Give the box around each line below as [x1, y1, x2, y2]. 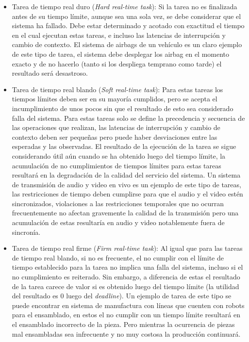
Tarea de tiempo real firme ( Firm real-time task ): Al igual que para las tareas [12, 243, 243, 253]
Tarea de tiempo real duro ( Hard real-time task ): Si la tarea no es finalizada [12, 1, 237, 11]
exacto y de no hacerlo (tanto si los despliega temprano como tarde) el [12, 58, 222, 68]
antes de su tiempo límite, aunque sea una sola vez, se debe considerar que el [12, 11, 241, 21]
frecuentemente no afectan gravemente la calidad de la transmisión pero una [12, 208, 239, 218]
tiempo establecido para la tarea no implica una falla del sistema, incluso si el [12, 262, 243, 272]
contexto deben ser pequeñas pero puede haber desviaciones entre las [12, 131, 217, 142]
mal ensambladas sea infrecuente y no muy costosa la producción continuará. [12, 328, 241, 339]
